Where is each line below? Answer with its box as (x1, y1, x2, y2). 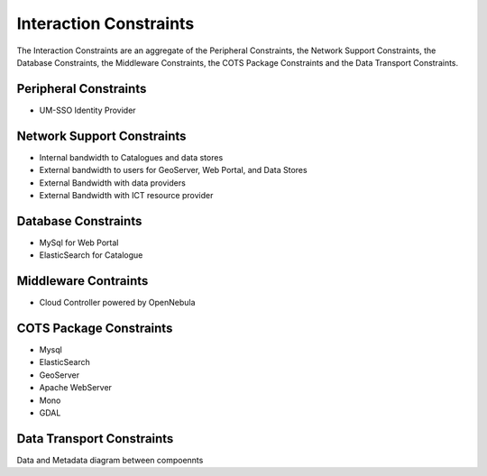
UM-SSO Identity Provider (39, 105, 136, 115)
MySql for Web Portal (39, 237, 119, 248)
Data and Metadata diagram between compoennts (16, 454, 204, 465)
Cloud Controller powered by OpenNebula (39, 297, 196, 308)
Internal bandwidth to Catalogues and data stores (39, 151, 224, 162)
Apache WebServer (39, 382, 113, 393)
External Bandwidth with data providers (39, 177, 187, 188)
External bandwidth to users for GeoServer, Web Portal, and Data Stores (39, 165, 308, 176)
